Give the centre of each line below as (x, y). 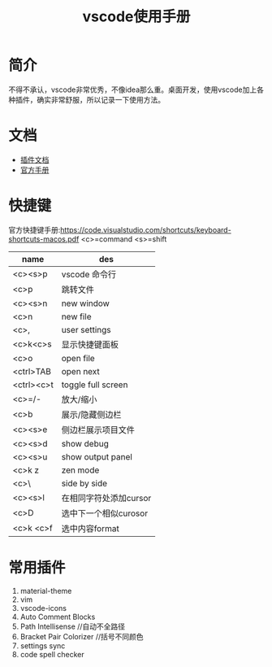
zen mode (80, 470)
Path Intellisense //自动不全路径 (73, 626)
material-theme (46, 591)
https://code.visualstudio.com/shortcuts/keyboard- (146, 229)
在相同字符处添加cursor (106, 498)
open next (80, 371)
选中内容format (90, 528)
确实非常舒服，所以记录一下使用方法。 (100, 99)
